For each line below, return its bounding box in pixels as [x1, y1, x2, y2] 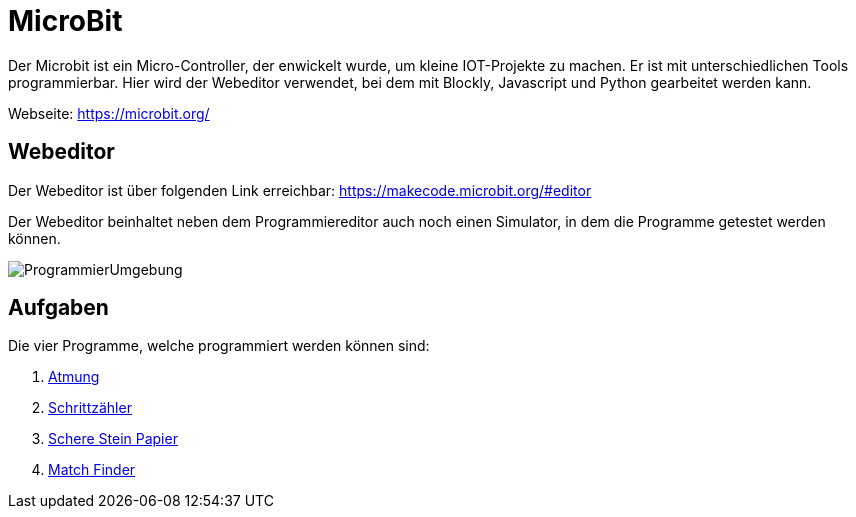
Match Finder [48, 461, 136, 479]
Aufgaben [8, 295, 109, 321]
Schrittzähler [48, 399, 132, 417]
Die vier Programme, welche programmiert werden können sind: [8, 337, 430, 355]
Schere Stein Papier [48, 430, 178, 448]
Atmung [48, 368, 100, 386]
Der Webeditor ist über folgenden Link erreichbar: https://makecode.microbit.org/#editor [8, 181, 592, 199]
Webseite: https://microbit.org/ [8, 104, 210, 122]
